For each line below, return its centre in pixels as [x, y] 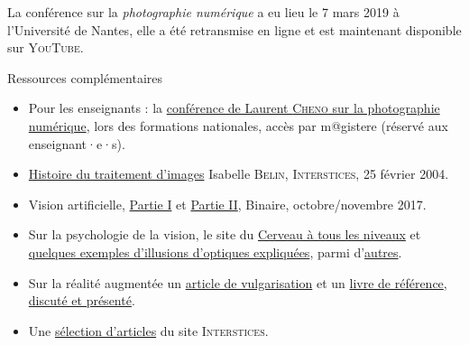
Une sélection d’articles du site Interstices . [148, 330]
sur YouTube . [46, 47]
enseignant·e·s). [77, 143]
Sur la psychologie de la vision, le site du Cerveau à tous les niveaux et [225, 234]
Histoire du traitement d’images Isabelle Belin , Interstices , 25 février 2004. [239, 174]
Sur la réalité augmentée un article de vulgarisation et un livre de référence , [238, 282]
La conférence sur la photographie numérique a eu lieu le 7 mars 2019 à [203, 12]
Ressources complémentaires [85, 77]
